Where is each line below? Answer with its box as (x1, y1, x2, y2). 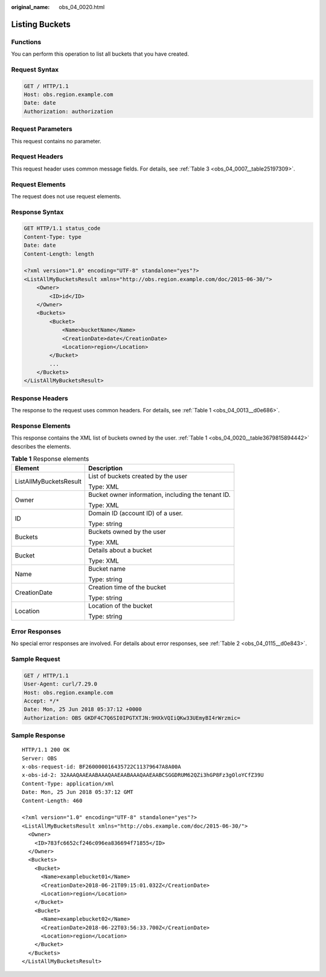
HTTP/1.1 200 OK (22, 747, 70, 753)
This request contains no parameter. (11, 137, 102, 144)
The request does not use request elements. (11, 192, 122, 200)
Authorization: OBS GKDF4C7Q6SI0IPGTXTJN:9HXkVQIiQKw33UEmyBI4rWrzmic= (24, 714, 241, 721)
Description (88, 464, 123, 472)
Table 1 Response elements (11, 455, 89, 463)
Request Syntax (11, 65, 59, 74)
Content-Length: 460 (22, 797, 83, 804)
